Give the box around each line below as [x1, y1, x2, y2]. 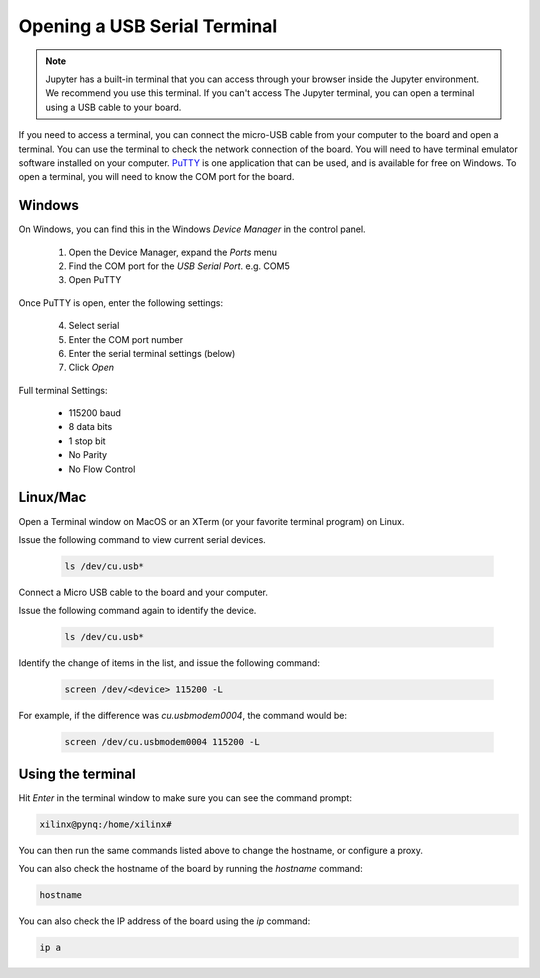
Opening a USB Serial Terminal [18, 15, 278, 37]
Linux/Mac [18, 489, 87, 506]
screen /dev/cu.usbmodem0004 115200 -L [64, 736, 260, 748]
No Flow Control [68, 463, 136, 475]
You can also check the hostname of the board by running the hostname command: [18, 863, 364, 875]
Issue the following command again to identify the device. [18, 605, 257, 617]
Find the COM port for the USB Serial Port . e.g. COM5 [68, 260, 290, 272]
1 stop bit [68, 435, 106, 447]
